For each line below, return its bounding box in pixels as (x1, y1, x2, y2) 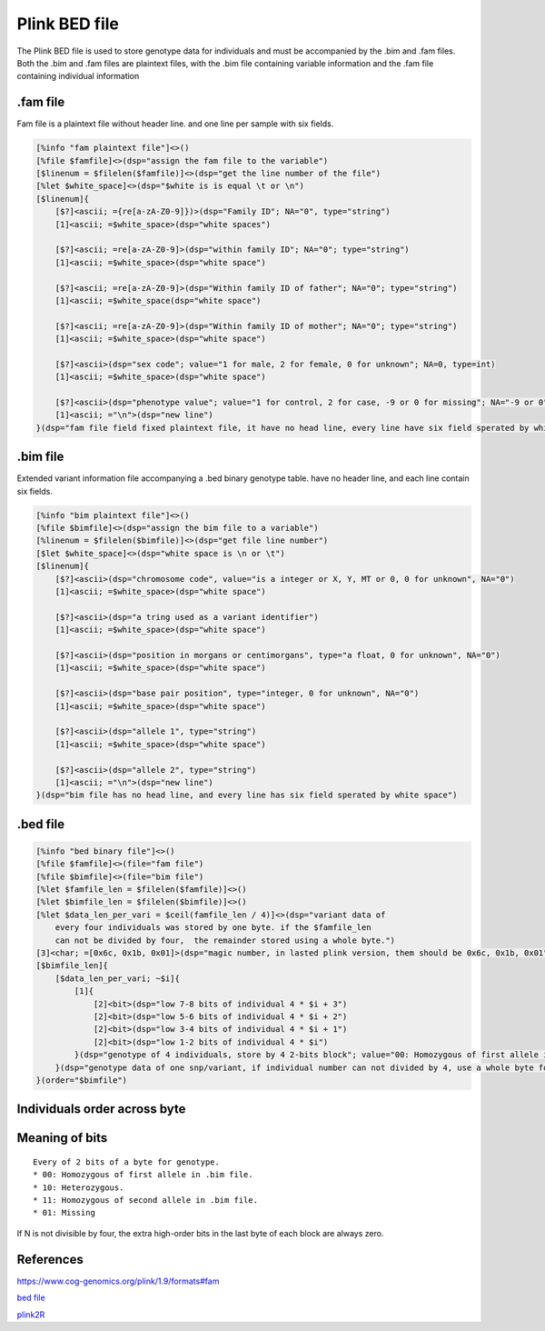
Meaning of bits (16, 1130, 108, 1146)
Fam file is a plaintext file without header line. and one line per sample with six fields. (16, 118, 334, 129)
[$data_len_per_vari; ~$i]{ (54, 973, 181, 984)
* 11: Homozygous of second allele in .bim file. (33, 1196, 259, 1206)
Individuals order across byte (16, 1101, 186, 1117)
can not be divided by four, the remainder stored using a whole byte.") (54, 935, 395, 946)
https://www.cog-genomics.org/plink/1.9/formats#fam (16, 1276, 220, 1286)
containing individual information (16, 71, 140, 82)
